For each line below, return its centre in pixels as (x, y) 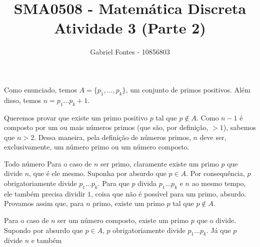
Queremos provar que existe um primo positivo (76, 117)
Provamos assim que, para (44, 203)
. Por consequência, (215, 173)
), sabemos (239, 127)
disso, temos (23, 100)
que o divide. (216, 220)
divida (147, 183)
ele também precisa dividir (45, 193)
